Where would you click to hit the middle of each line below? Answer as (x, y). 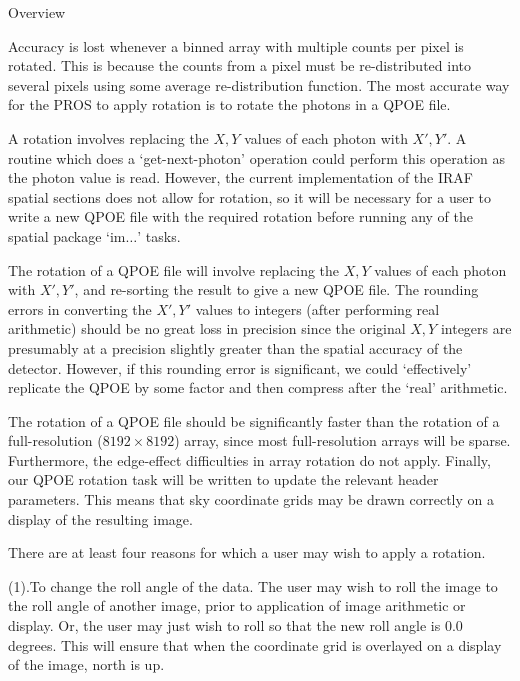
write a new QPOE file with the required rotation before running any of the (241, 216)
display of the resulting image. (100, 518)
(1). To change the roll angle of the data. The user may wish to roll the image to (253, 585)
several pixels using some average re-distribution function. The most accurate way (259, 84)
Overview (37, 12)
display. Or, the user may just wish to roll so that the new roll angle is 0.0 (235, 625)
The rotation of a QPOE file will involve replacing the (174, 269)
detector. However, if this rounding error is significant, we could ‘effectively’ (240, 367)
